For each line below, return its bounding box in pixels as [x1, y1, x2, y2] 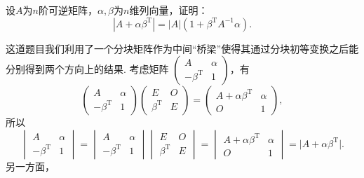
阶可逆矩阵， [38, 3, 97, 17]
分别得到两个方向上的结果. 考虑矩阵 [6, 62, 169, 76]
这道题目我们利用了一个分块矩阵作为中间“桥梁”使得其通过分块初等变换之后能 [6, 41, 359, 55]
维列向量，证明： [129, 3, 208, 17]
